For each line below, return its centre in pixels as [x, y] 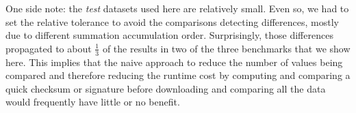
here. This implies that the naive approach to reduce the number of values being [174, 62]
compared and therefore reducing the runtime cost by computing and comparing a [178, 75]
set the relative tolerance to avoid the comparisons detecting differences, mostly [172, 21]
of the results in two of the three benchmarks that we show [226, 48]
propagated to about [49, 48]
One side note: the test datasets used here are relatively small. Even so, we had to [177, 8]
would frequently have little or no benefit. [93, 102]
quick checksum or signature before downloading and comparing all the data [166, 88]
